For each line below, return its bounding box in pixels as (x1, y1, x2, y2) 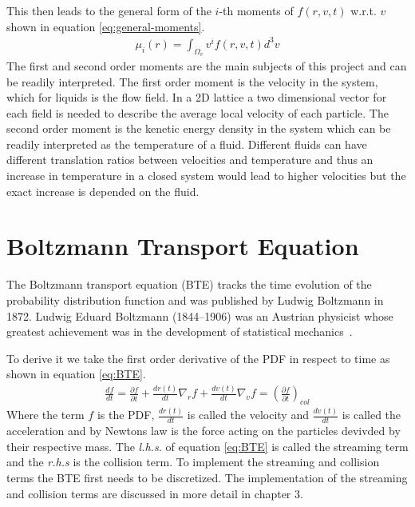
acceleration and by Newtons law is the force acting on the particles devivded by (6, 422, 401, 439)
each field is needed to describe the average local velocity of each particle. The (6, 104, 389, 121)
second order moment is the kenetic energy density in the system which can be (6, 120, 391, 137)
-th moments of (219, 2, 294, 18)
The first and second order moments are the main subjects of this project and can (6, 57, 407, 74)
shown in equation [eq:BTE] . (6, 365, 146, 382)
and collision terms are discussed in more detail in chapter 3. (6, 485, 303, 501)
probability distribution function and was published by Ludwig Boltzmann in (6, 291, 384, 308)
